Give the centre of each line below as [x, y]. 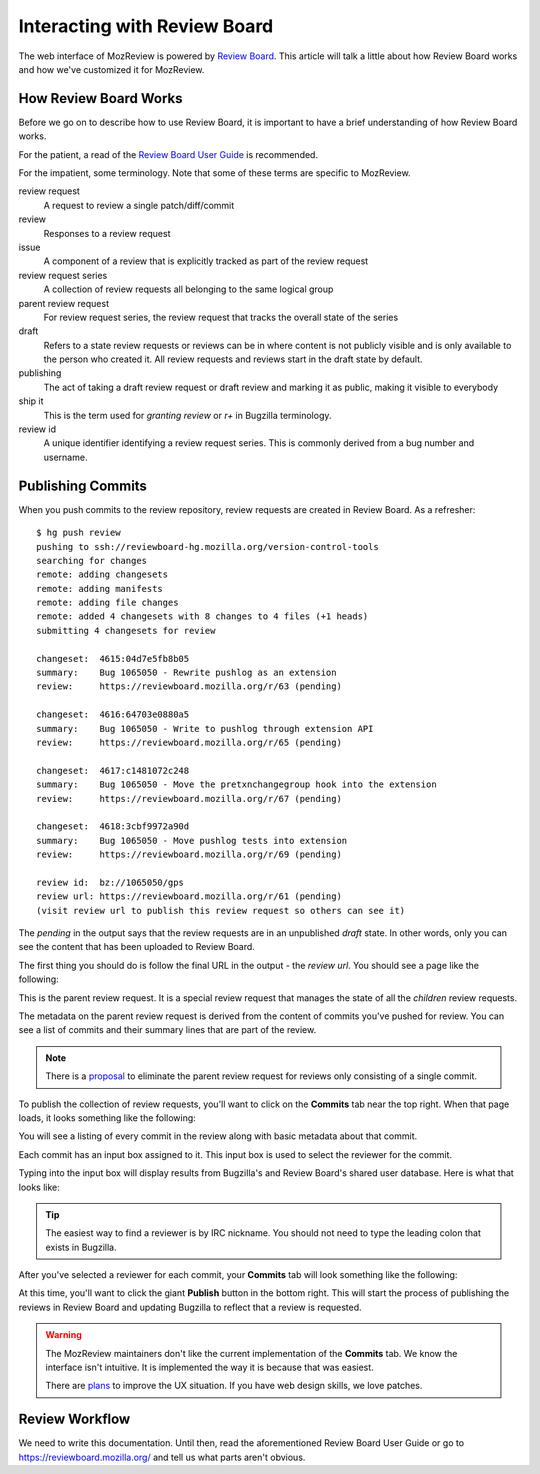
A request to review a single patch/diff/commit [139, 205]
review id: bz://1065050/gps [110, 882]
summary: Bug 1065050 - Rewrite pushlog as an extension [186, 673]
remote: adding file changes [107, 603]
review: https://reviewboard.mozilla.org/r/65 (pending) [189, 742]
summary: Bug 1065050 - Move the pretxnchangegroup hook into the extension [236, 784]
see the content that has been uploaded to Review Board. [136, 947]
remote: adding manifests [100, 588]
